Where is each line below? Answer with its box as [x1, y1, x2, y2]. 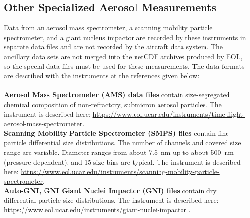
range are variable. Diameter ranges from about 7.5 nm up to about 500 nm [4, 147, 234, 157]
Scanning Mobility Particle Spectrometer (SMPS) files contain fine [4, 128, 229, 138]
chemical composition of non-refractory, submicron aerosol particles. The [4, 99, 222, 109]
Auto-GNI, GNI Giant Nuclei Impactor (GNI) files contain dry [4, 185, 217, 196]
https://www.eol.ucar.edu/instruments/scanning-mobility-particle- [21, 166, 220, 176]
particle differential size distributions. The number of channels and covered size [4, 137, 241, 148]
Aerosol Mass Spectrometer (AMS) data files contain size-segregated [4, 89, 230, 100]
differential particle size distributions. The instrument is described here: [4, 195, 219, 205]
